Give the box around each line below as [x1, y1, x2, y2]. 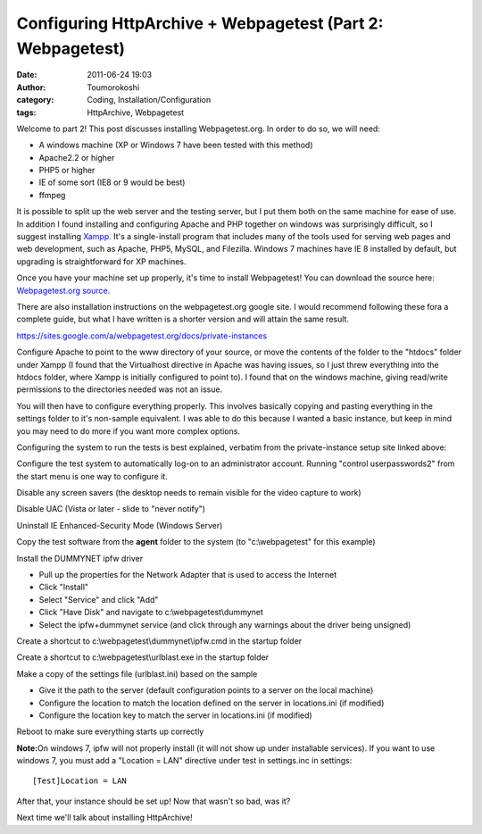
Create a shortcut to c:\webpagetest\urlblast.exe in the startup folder [16, 652, 270, 663]
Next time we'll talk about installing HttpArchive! [16, 813, 193, 823]
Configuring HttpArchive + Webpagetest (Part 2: [16, 13, 384, 33]
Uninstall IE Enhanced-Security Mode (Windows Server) [16, 520, 223, 530]
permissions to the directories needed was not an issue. [16, 384, 223, 395]
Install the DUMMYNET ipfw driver [16, 553, 144, 563]
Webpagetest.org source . [16, 285, 111, 296]
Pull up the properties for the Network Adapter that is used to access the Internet [38, 570, 337, 580]
